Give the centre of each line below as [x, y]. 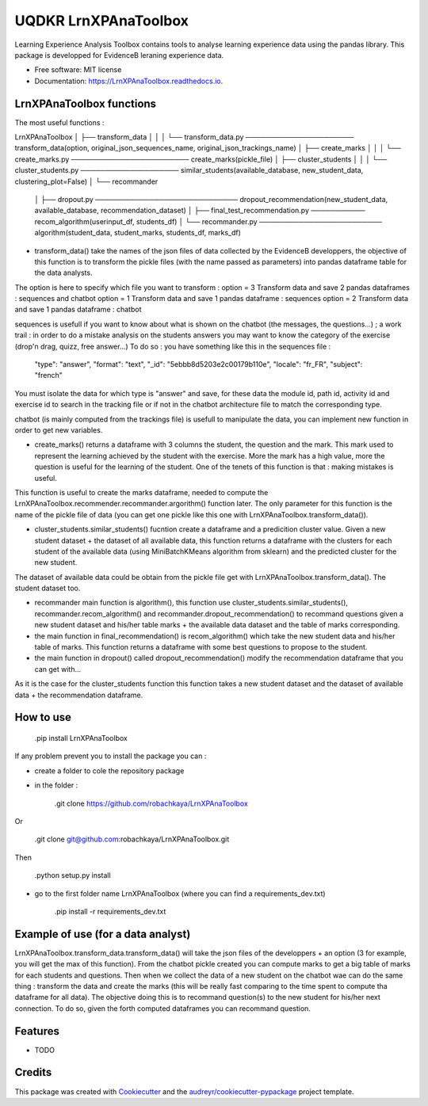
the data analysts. [63, 273]
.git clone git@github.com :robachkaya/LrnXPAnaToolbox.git [132, 839]
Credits [33, 1072]
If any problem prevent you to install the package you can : [111, 756]
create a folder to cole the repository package [109, 770]
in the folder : [56, 785]
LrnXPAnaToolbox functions [86, 103]
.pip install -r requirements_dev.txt [110, 911]
